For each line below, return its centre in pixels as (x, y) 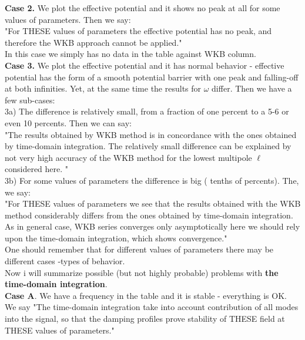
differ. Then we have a (252, 88)
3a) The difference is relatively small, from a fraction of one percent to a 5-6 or (147, 111)
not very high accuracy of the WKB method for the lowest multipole (128, 157)
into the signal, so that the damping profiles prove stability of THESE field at (145, 319)
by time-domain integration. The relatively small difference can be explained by (148, 146)
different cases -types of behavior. (65, 261)
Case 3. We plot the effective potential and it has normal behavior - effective (145, 65)
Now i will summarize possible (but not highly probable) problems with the (142, 272)
